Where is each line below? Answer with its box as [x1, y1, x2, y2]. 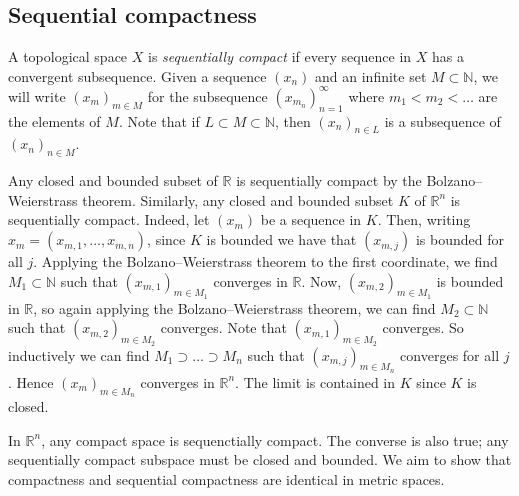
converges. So [382, 317, 464, 338]
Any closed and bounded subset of [8, 170, 218, 191]
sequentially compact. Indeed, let [8, 209, 210, 230]
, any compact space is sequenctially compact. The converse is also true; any [41, 429, 509, 450]
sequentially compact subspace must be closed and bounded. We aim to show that [8, 449, 512, 470]
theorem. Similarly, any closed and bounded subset [82, 189, 394, 210]
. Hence [8, 371, 54, 392]
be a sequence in [260, 209, 362, 230]
